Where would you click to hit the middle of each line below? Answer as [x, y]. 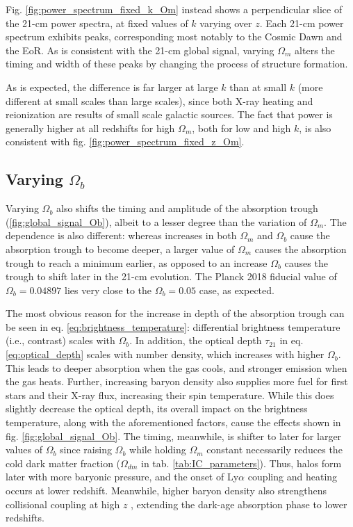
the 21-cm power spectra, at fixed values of [97, 23]
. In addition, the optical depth [196, 340]
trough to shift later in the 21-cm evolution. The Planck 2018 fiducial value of [171, 276]
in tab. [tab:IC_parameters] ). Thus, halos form [241, 463]
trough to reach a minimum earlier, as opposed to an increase [137, 262]
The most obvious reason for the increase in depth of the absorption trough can [175, 313]
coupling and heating [293, 477]
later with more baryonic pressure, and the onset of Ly [122, 477]
